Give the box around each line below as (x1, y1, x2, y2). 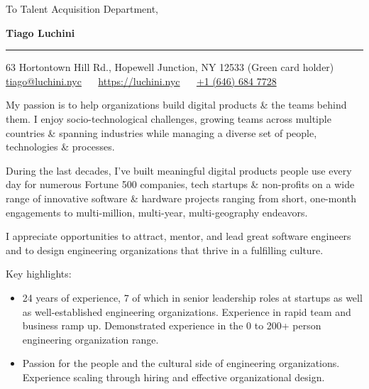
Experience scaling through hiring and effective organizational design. (22, 369, 325, 384)
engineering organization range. (22, 332, 159, 346)
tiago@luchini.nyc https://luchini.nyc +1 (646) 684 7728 (6, 73, 277, 88)
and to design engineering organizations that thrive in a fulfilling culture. (6, 242, 324, 257)
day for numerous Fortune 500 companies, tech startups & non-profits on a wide (6, 177, 355, 192)
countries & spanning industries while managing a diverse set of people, (6, 125, 317, 140)
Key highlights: (6, 266, 72, 281)
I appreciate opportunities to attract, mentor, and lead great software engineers (6, 229, 351, 243)
